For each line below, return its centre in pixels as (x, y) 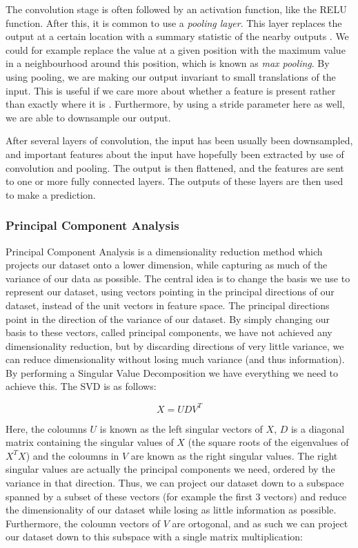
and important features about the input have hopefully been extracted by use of (175, 154)
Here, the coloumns (46, 428)
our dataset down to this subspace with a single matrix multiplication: (154, 537)
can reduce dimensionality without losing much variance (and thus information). (175, 359)
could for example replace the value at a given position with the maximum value (176, 49)
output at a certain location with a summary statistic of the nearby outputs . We (177, 36)
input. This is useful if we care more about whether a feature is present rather (171, 90)
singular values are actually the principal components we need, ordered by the (170, 469)
